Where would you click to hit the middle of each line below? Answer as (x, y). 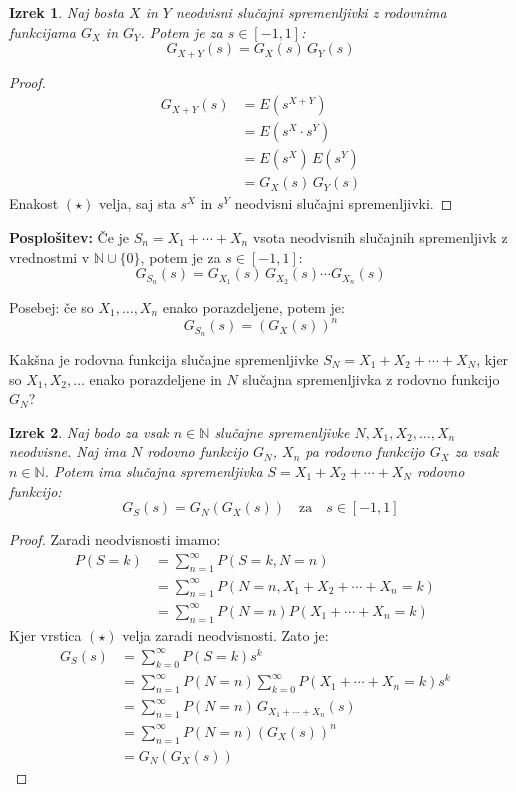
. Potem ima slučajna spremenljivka (153, 470)
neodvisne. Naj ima (68, 451)
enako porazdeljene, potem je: (253, 307)
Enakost (34, 203)
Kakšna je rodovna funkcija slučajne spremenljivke (164, 358)
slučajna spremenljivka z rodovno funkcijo (371, 378)
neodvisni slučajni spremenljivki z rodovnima (311, 12)
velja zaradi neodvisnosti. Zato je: (225, 634)
